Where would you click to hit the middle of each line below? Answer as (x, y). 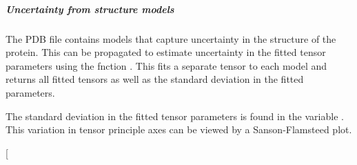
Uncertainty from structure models (90, 9)
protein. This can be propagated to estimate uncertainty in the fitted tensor (166, 52)
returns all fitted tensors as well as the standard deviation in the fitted (155, 79)
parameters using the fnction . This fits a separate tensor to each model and (166, 65)
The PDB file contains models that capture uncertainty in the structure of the (171, 38)
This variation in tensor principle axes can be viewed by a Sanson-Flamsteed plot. (179, 129)
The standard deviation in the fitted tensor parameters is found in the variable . (175, 116)
